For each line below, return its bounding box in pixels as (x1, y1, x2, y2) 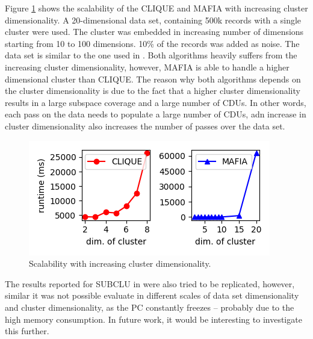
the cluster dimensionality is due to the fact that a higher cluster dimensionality (5, 84, 300, 97)
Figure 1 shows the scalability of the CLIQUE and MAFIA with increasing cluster (5, 2, 308, 14)
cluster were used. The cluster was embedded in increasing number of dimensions (5, 25, 304, 38)
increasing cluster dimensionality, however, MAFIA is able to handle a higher (5, 60, 290, 73)
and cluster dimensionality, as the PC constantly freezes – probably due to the (5, 300, 294, 313)
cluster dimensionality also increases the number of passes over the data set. (5, 119, 285, 132)
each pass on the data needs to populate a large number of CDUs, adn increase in (5, 108, 306, 120)
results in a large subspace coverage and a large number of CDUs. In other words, (5, 96, 306, 108)
